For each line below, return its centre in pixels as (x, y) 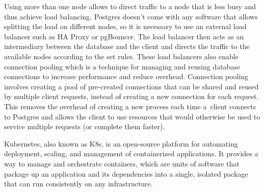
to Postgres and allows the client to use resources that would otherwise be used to (132, 116)
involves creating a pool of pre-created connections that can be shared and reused (131, 86)
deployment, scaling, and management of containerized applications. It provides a (131, 153)
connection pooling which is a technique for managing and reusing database (122, 66)
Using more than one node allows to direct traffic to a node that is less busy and (130, 6)
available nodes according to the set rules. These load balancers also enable (121, 56)
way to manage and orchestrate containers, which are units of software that (122, 163)
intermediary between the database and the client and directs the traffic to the (127, 46)
